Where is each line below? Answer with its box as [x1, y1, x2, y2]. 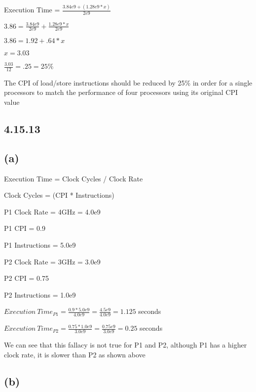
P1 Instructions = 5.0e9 [4, 239, 76, 250]
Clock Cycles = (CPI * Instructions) [4, 190, 114, 200]
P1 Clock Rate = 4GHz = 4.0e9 [4, 206, 101, 217]
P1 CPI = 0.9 [4, 223, 45, 233]
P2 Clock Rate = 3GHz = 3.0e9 [4, 256, 101, 266]
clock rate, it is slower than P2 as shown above [4, 349, 146, 359]
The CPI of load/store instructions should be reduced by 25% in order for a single [4, 77, 253, 87]
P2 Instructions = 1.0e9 [4, 289, 76, 300]
